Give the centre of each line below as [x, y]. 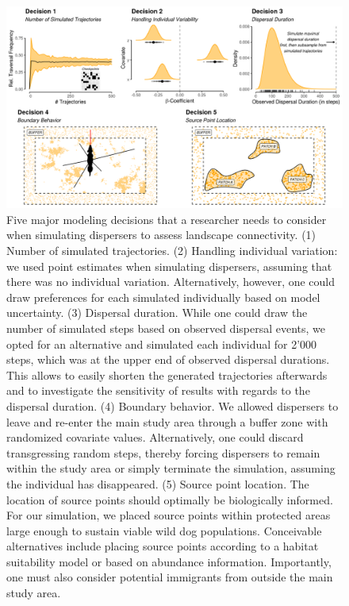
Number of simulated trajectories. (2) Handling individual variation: [172, 251]
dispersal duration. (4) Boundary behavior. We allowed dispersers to [173, 405]
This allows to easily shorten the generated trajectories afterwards [167, 374]
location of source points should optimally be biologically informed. [170, 499]
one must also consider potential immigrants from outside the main [170, 577]
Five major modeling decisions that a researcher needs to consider [167, 219]
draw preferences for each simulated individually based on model [163, 297]
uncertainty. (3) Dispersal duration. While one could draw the [157, 313]
